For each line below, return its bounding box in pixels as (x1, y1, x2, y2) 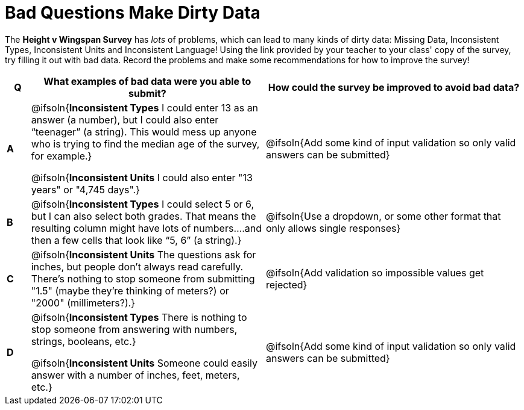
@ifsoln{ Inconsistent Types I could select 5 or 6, (31, 197, 254, 210)
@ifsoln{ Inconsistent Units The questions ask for (31, 248, 256, 261)
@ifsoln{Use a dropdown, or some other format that (265, 210, 501, 222)
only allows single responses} (265, 222, 401, 234)
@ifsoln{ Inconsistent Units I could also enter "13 (31, 171, 253, 184)
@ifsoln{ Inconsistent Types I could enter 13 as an (31, 101, 259, 114)
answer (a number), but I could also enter (31, 113, 219, 126)
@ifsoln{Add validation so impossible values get (265, 266, 484, 279)
